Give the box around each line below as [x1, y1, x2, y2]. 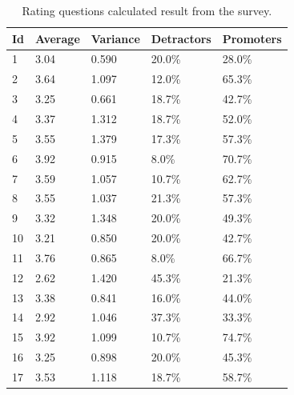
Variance [91, 30, 140, 46]
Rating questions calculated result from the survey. [22, 2, 272, 18]
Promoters [222, 30, 282, 46]
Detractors [151, 30, 211, 46]
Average [35, 30, 80, 46]
